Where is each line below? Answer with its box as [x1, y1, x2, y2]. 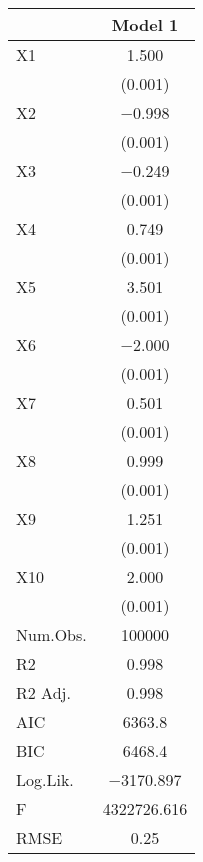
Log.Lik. [16, 768, 74, 791]
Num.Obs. [16, 623, 87, 646]
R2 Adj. [16, 681, 71, 704]
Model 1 [111, 13, 179, 36]
